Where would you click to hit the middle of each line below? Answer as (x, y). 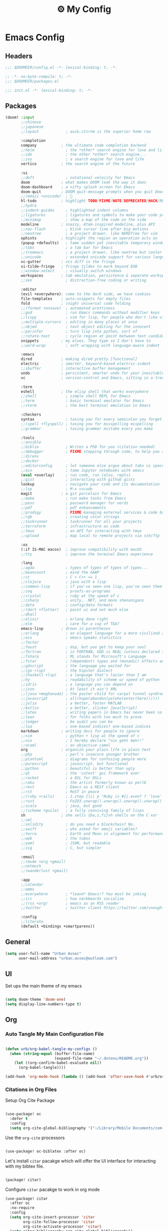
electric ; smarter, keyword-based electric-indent (86, 364)
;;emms (28, 889)
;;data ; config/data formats (67, 605)
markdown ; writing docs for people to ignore (80, 731)
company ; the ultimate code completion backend (83, 145)
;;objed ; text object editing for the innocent (86, 327)
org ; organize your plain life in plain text (86, 750)
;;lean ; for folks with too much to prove (81, 717)
